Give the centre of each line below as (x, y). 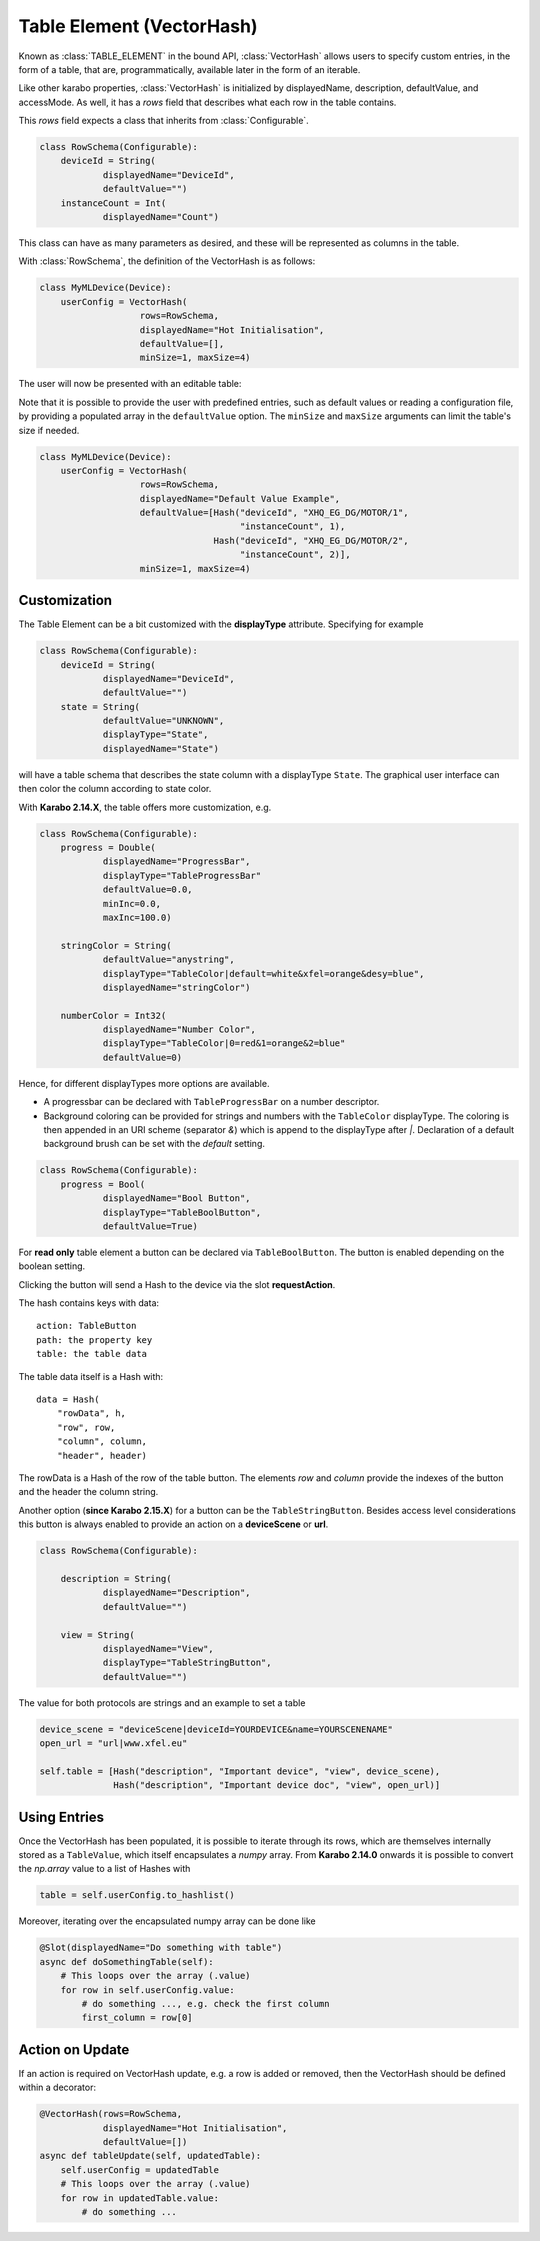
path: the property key (94, 1339)
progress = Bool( (103, 1184)
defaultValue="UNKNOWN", (163, 721)
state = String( (100, 706)
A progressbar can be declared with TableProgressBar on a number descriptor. (211, 1102)
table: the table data (92, 1354)
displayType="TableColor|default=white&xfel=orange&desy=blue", (263, 973)
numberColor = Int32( (113, 1015)
